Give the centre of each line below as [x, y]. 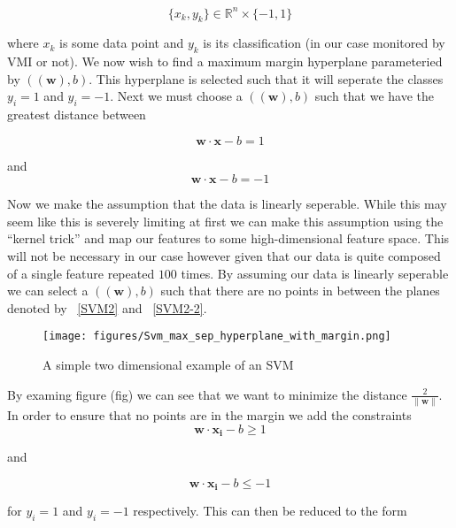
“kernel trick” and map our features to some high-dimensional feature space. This [228, 238]
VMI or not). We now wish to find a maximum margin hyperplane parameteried [225, 61]
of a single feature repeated [81, 273]
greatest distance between [77, 115]
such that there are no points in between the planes [300, 291]
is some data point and [122, 43]
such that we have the [375, 96]
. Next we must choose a [176, 96]
